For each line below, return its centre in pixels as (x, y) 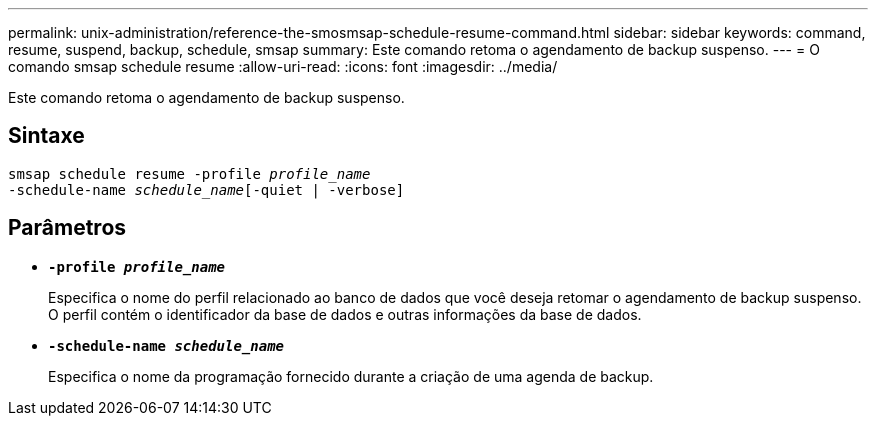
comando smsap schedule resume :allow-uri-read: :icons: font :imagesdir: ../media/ (283, 66)
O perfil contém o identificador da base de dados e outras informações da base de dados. (345, 314)
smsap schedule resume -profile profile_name (189, 173)
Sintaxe (46, 136)
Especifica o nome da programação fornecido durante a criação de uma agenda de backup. (351, 376)
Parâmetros (67, 228)
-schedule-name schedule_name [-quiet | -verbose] (206, 189)
